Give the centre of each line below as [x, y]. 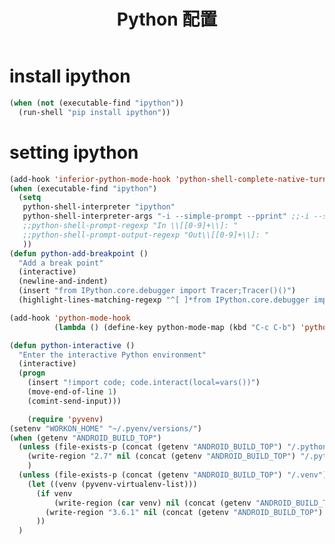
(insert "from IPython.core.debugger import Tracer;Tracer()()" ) [157, 291]
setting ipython [74, 152]
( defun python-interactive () [72, 345]
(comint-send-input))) [74, 401]
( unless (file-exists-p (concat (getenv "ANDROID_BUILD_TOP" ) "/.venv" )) [175, 475]
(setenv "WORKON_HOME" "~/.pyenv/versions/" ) [105, 428]
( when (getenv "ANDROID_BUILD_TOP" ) [85, 438]
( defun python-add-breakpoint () [79, 253]
